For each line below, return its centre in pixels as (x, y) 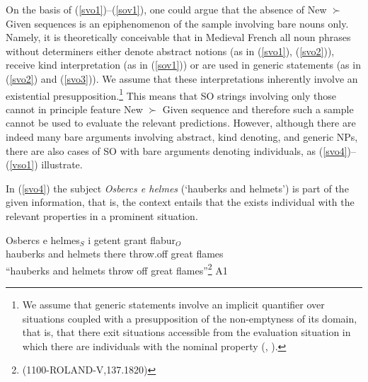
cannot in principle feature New (74, 109)
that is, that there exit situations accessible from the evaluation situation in (186, 332)
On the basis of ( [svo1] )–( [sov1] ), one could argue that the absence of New (166, 9)
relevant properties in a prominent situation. (102, 215)
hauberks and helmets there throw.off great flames (115, 254)
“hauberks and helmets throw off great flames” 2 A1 (117, 269)
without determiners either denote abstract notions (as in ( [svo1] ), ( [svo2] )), (170, 51)
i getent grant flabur (132, 239)
